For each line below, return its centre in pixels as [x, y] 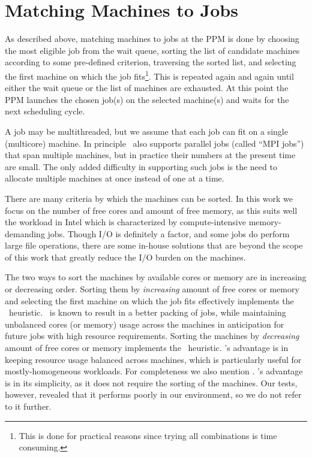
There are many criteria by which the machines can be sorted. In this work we [149, 198]
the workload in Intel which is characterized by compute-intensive [125, 222]
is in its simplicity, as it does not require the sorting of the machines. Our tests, [151, 382]
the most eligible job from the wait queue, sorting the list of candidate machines [152, 50]
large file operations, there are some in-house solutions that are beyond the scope [154, 245]
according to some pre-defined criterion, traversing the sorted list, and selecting [151, 62]
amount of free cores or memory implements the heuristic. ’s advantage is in [147, 348]
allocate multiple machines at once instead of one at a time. [115, 178]
